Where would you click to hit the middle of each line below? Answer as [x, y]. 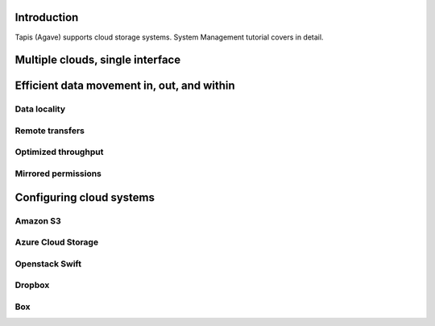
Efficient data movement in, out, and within [125, 86]
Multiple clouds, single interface [98, 60]
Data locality [40, 109]
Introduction [47, 17]
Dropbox [32, 285]
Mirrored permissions [58, 173]
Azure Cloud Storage [57, 242]
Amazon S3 [38, 220]
